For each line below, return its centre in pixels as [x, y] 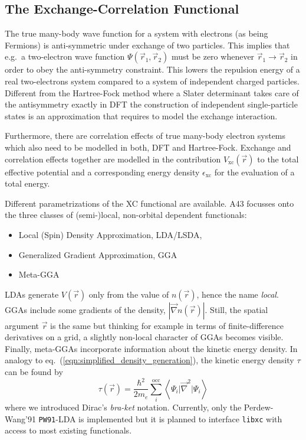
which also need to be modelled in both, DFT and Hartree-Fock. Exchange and [148, 147]
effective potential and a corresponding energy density [102, 172]
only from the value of [129, 294]
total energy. [27, 183]
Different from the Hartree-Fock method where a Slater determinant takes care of [152, 92]
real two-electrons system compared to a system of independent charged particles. [152, 81]
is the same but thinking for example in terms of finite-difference [167, 325]
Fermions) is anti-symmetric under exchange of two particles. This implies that [147, 45]
